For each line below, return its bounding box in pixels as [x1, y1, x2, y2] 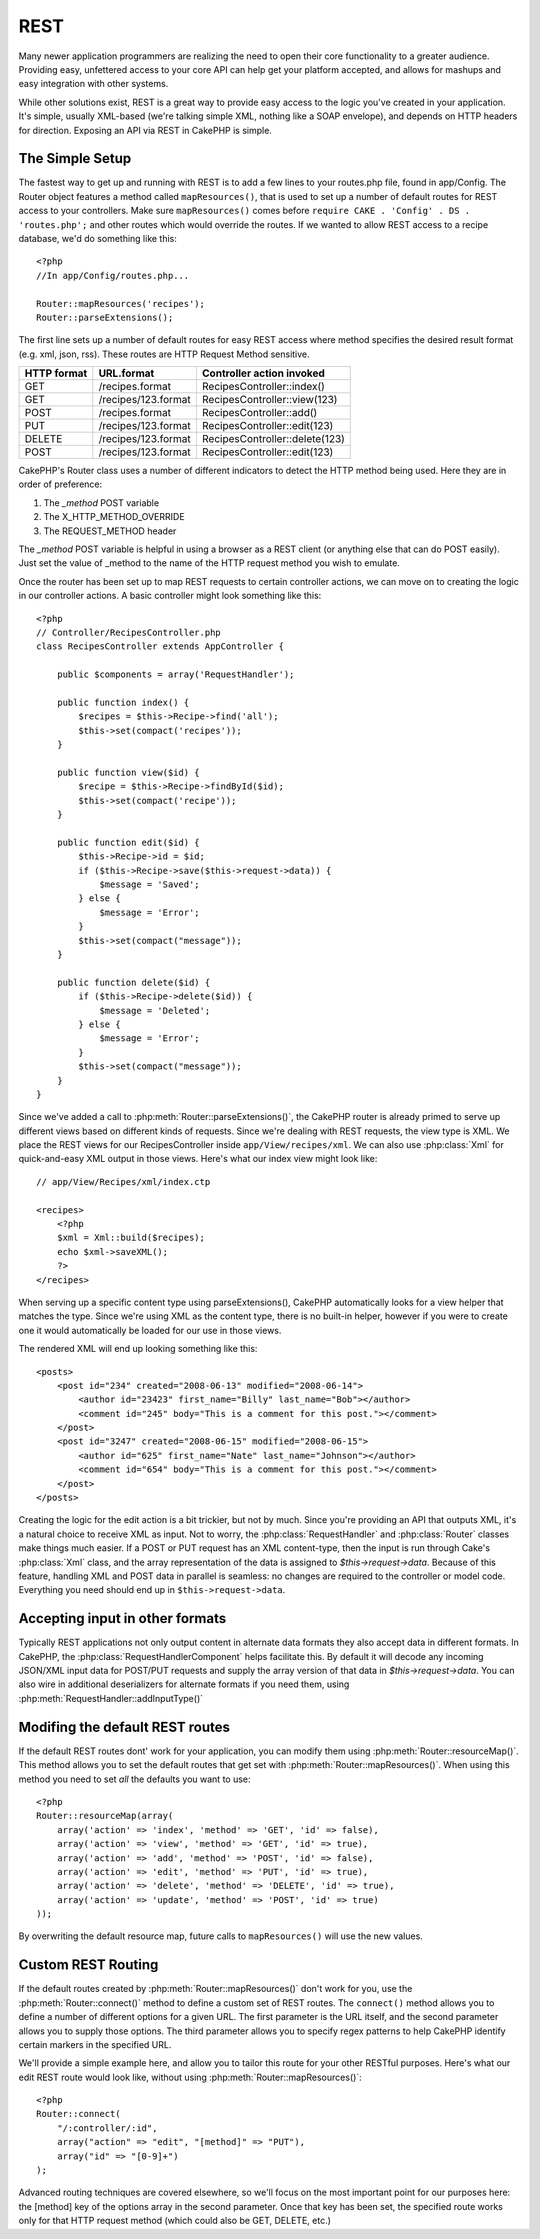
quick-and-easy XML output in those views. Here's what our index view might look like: [18, 1153, 378, 1165]
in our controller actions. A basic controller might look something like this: [18, 590, 322, 602]
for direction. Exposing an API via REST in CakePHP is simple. [18, 124, 272, 136]
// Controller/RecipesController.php [36, 627, 222, 638]
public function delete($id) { [56, 976, 211, 988]
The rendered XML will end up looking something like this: [18, 1343, 258, 1355]
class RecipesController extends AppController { [36, 641, 285, 652]
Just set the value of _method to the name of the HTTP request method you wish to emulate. [18, 557, 400, 569]
